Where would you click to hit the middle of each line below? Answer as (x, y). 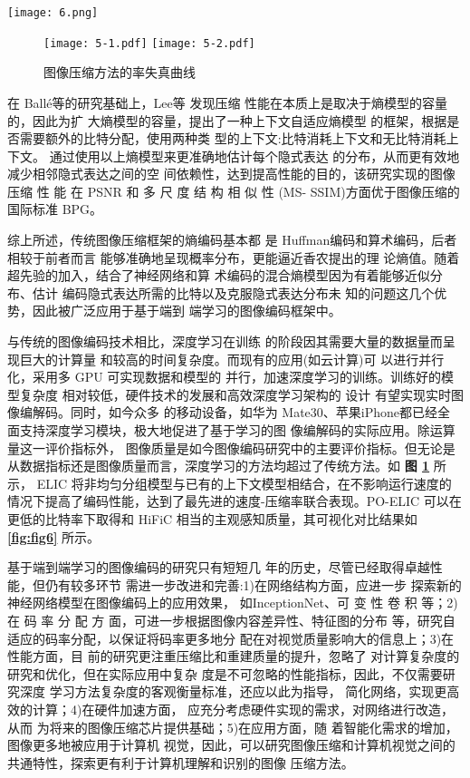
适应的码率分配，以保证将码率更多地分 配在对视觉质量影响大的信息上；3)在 (231, 638)
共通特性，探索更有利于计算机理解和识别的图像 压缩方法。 (181, 762)
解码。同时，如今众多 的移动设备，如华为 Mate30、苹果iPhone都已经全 (241, 412)
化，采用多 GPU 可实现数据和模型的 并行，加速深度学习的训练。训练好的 (225, 377)
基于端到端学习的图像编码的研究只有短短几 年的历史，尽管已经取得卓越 (219, 567)
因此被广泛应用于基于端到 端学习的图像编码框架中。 (187, 311)
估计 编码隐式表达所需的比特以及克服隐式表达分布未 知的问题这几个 (233, 292)
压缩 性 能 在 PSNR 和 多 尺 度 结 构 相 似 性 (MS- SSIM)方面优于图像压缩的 (234, 191)
